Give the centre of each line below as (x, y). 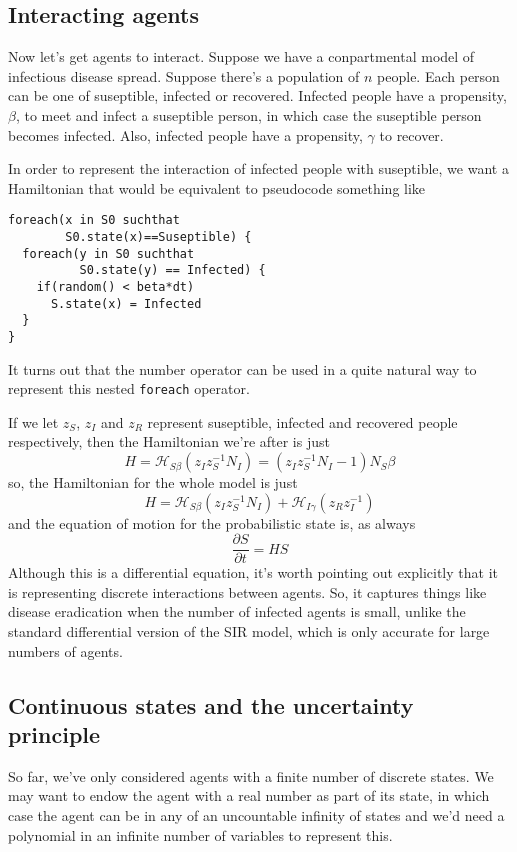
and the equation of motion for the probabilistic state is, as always (212, 522)
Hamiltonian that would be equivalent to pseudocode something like (217, 187)
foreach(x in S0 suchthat (94, 220)
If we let (33, 421)
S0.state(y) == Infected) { (172, 270)
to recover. (411, 134)
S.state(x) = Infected (126, 303)
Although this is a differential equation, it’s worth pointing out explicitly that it (253, 572)
